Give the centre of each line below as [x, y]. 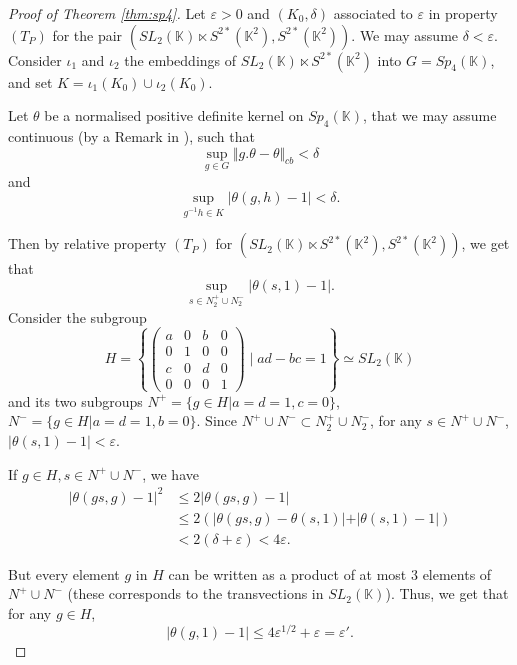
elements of [457, 573]
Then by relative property [87, 243]
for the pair [87, 34]
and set [30, 81]
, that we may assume [429, 115]
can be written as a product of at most [287, 573]
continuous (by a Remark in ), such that [131, 135]
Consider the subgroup [77, 316]
